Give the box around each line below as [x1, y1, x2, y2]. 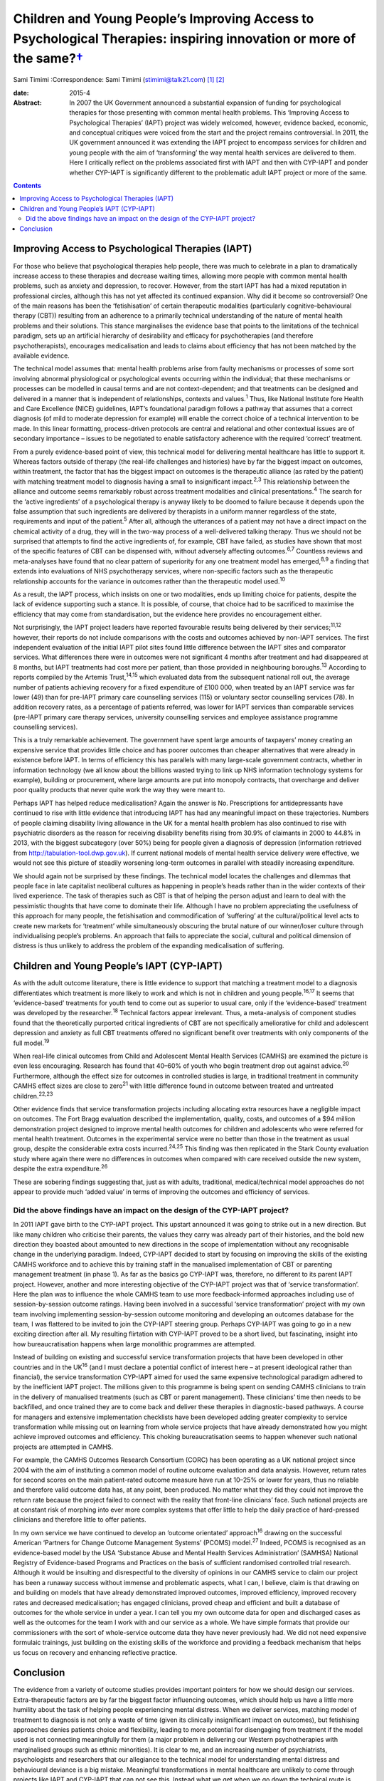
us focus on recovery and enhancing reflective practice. [13, 1648, 178, 1656]
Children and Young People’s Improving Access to [13, 11, 314, 26]
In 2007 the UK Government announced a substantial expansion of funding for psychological [69, 98, 341, 107]
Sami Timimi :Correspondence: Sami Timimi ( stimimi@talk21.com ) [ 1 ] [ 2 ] [13, 76, 225, 84]
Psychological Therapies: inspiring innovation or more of [13, 31, 356, 46]
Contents [13, 182, 42, 190]
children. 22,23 [13, 1090, 53, 1100]
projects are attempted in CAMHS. [13, 1443, 114, 1451]
